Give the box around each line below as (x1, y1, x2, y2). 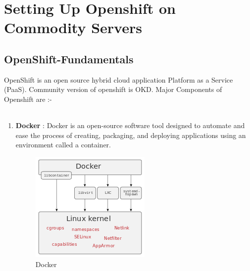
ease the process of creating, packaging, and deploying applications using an (15, 130, 246, 140)
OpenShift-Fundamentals (4, 51, 134, 66)
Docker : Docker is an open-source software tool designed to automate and (15, 120, 245, 131)
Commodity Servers (4, 17, 142, 38)
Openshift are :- (4, 93, 52, 104)
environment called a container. (15, 139, 111, 150)
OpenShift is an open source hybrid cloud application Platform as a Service (4, 74, 233, 85)
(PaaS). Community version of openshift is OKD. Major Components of (4, 84, 222, 94)
